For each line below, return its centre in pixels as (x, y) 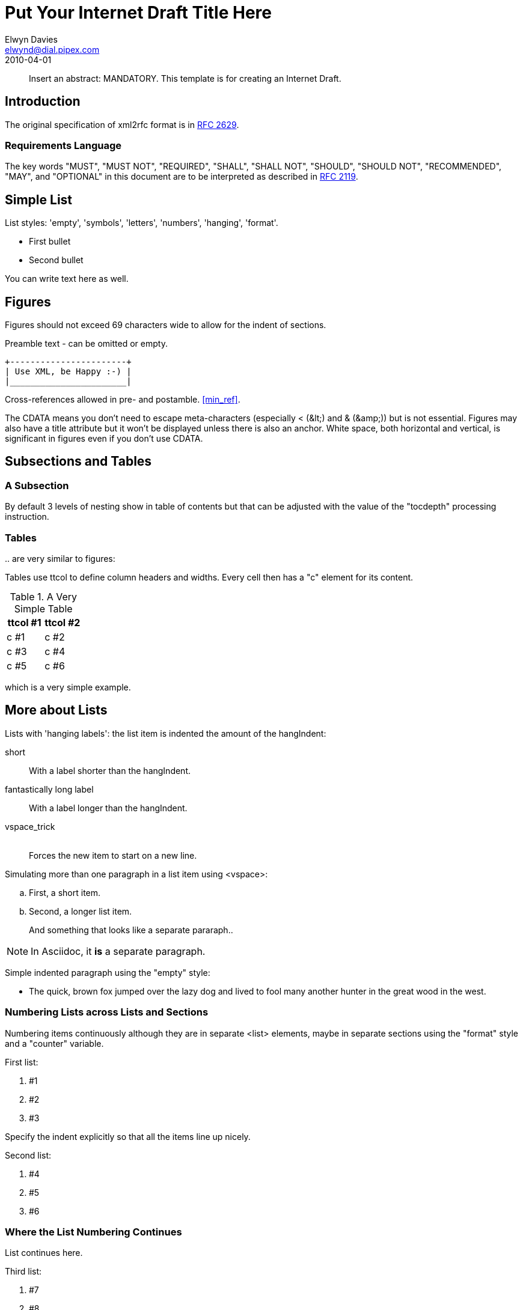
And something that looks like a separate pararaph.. (131, 930)
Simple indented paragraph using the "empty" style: (108, 972)
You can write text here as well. (67, 279)
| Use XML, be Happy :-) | (68, 372)
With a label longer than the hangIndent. (108, 808)
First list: (22, 1062)
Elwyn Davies (31, 39)
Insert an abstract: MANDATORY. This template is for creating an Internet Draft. (185, 78)
